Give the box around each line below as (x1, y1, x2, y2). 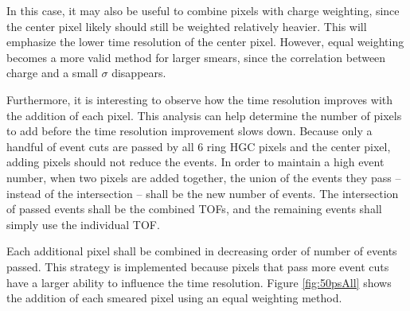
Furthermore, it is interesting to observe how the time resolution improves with (6, 91, 393, 107)
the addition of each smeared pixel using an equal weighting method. (6, 290, 342, 306)
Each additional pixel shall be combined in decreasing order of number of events (6, 243, 397, 259)
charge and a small (6, 64, 98, 81)
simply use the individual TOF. (6, 216, 160, 232)
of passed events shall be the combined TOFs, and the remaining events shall (6, 200, 382, 217)
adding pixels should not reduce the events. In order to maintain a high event (6, 154, 385, 170)
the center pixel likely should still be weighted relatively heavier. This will (6, 17, 367, 34)
